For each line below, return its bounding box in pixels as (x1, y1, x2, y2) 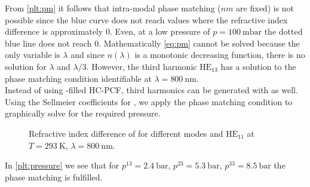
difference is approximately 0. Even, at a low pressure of (5, 25, 210, 38)
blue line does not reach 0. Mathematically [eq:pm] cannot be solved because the (5, 36, 300, 49)
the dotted (264, 25, 303, 38)
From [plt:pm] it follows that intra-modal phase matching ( (5, 2, 221, 14)
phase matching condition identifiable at (5, 72, 152, 84)
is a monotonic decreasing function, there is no (134, 48, 305, 61)
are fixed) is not (236, 2, 294, 14)
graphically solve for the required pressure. (5, 107, 161, 119)
